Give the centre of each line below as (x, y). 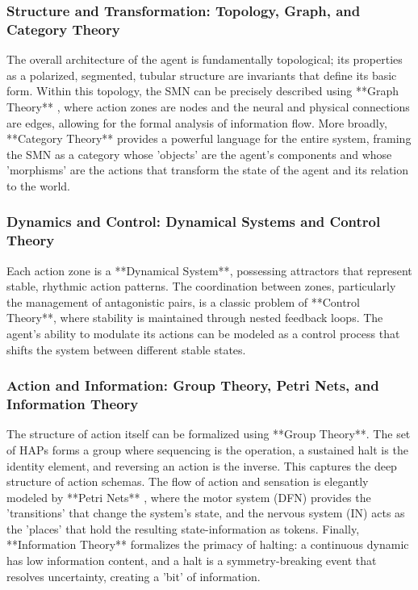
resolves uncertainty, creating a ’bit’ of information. (134, 576)
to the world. (38, 185)
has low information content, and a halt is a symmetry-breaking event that (192, 561)
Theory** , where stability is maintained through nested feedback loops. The (195, 318)
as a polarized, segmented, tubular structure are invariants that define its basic (202, 75)
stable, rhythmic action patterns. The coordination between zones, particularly (201, 286)
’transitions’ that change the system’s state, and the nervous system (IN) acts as (206, 513)
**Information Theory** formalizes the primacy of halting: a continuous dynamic (208, 544)
